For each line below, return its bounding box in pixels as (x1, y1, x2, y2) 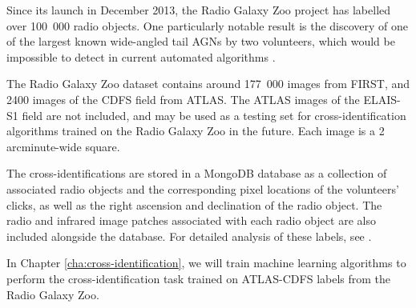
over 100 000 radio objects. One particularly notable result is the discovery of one (6, 17, 409, 34)
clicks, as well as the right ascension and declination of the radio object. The (6, 196, 382, 213)
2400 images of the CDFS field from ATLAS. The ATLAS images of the (6, 90, 360, 107)
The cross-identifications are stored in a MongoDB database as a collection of (6, 165, 387, 182)
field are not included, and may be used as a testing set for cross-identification (22, 106, 406, 123)
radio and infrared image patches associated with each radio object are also (6, 212, 376, 229)
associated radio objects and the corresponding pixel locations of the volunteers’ (6, 180, 399, 197)
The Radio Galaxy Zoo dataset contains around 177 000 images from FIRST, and (6, 75, 410, 92)
